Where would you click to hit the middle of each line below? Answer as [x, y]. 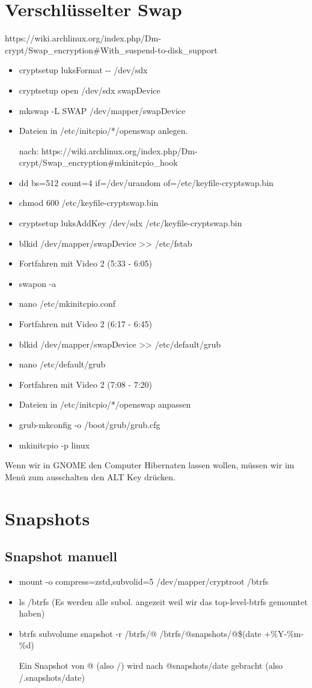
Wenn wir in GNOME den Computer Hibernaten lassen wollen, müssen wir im [150, 465]
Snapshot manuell [61, 556]
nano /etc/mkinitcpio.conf [67, 303]
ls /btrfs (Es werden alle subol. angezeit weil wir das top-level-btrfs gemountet [163, 601]
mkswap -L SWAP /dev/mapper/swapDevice [102, 110]
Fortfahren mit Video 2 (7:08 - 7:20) [85, 384]
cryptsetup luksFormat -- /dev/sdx [83, 70]
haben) [32, 613]
